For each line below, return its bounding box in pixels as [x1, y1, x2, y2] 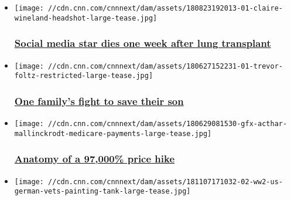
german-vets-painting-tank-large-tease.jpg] [14, 187, 191, 196]
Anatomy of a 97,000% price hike [14, 151, 175, 166]
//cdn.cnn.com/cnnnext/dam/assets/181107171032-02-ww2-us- [48, 177, 283, 186]
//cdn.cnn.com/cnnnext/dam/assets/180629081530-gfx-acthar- [48, 120, 287, 128]
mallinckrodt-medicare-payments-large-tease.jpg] [14, 129, 212, 138]
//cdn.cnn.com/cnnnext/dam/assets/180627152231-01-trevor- [48, 62, 283, 70]
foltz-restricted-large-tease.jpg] [14, 72, 153, 80]
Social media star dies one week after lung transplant [14, 36, 271, 50]
